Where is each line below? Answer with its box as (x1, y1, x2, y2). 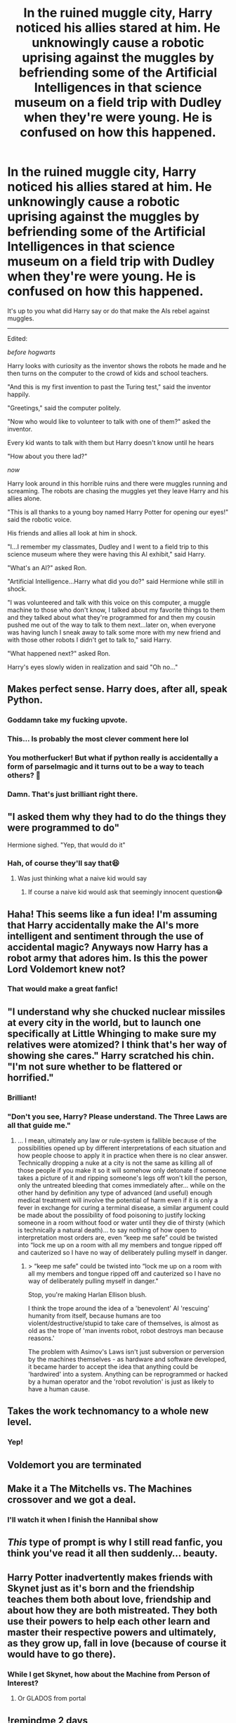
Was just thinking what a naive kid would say (17, 874, 147, 883)
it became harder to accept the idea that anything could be (27, 1363, 199, 1371)
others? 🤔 (7, 771, 41, 781)
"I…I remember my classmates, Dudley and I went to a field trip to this (7, 542, 209, 551)
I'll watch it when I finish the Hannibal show (7, 1515, 159, 1525)
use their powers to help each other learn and (7, 1615, 211, 1627)
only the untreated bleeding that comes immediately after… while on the (17, 1181, 226, 1190)
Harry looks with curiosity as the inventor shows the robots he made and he (7, 361, 227, 370)
